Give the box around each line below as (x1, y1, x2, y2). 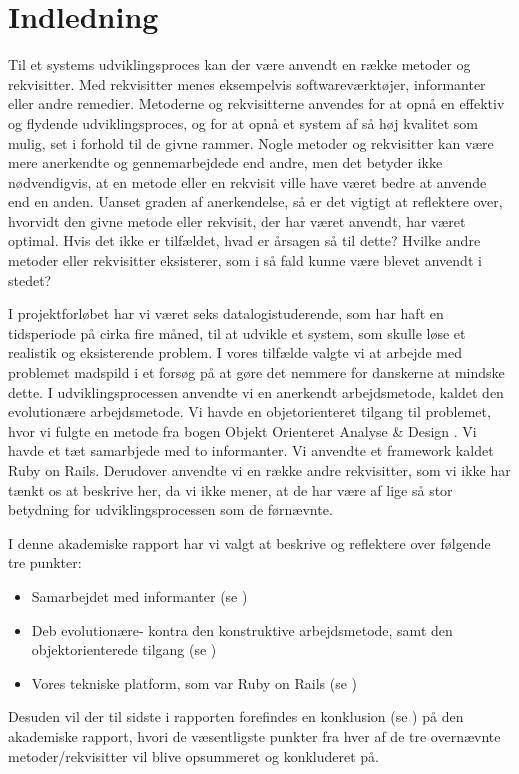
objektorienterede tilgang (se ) (31, 639, 217, 660)
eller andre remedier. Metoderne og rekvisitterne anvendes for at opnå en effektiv (8, 93, 505, 114)
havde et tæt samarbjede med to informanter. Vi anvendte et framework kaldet (8, 440, 494, 461)
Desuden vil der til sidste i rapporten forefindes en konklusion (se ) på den (8, 706, 464, 727)
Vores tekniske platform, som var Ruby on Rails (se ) (31, 672, 357, 693)
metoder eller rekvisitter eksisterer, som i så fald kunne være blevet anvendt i (8, 250, 482, 271)
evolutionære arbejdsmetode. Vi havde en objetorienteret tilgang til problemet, (8, 401, 491, 422)
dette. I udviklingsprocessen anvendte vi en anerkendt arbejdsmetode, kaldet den (8, 381, 504, 402)
